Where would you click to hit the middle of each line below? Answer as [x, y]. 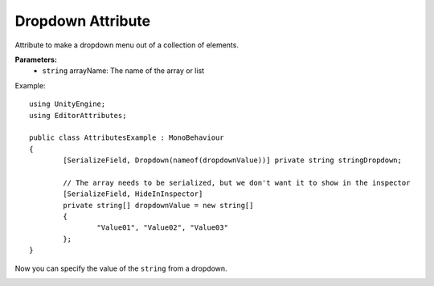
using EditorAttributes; [78, 115]
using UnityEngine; [68, 104]
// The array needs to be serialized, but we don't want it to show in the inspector [237, 182]
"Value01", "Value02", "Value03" [163, 228]
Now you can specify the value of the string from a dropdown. [121, 268]
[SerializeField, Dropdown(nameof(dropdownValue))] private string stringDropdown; [232, 160]
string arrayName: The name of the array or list [123, 71]
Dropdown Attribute [83, 21]
